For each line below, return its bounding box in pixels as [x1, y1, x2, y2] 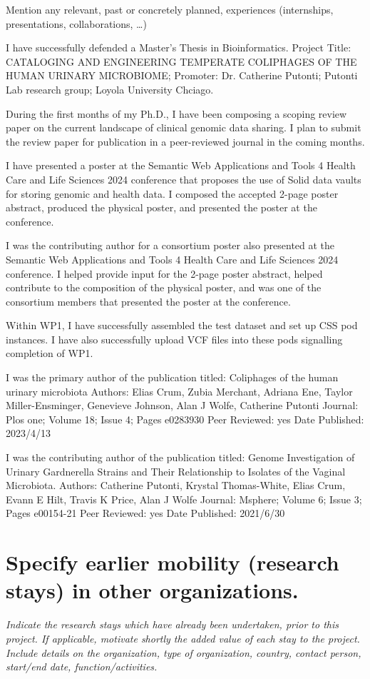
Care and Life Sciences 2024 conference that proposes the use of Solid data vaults [6, 171, 361, 186]
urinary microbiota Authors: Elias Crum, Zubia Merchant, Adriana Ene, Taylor [6, 383, 353, 398]
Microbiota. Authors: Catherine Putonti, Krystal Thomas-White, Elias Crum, [6, 478, 346, 493]
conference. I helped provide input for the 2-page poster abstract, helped [6, 266, 323, 281]
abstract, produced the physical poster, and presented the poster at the [6, 200, 317, 215]
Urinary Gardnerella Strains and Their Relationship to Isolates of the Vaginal [6, 463, 346, 478]
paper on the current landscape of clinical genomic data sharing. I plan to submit [6, 120, 361, 135]
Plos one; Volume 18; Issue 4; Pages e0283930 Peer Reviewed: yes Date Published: [6, 411, 364, 426]
